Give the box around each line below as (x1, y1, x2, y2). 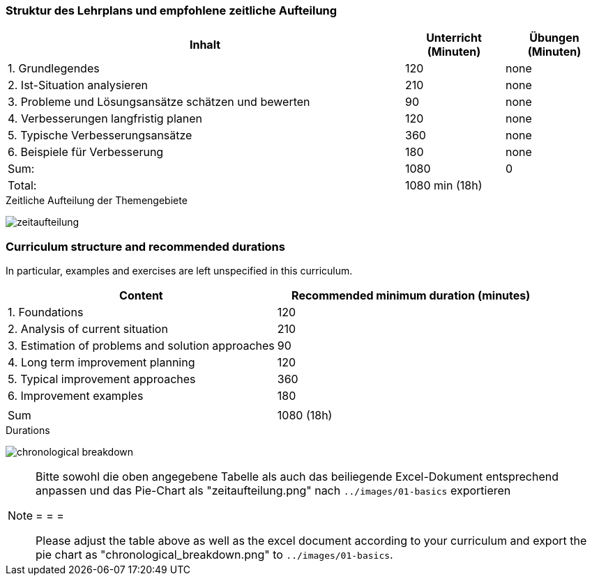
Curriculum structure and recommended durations (6, 239, 285, 254)
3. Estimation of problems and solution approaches (8, 339, 275, 353)
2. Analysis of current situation (8, 322, 168, 336)
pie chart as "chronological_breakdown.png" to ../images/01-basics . (36, 548, 393, 562)
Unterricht (426, 31, 482, 45)
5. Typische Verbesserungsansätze (8, 128, 192, 143)
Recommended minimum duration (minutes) (291, 288, 531, 303)
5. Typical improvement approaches (8, 372, 196, 387)
